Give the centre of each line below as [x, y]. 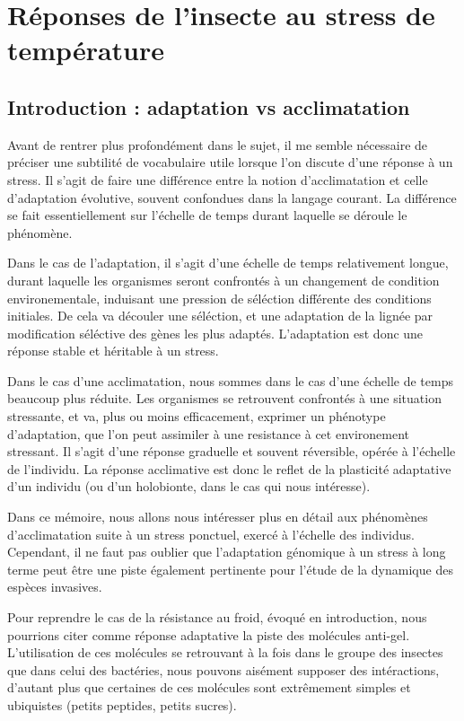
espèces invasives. [55, 587]
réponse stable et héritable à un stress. [113, 351]
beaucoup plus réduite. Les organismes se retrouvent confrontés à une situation [224, 398]
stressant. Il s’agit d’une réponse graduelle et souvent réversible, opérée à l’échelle [232, 451]
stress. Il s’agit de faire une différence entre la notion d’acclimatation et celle [218, 179]
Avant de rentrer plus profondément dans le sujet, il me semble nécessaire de [218, 144]
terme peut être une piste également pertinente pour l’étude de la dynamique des [230, 569]
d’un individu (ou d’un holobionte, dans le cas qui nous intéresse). [189, 486]
